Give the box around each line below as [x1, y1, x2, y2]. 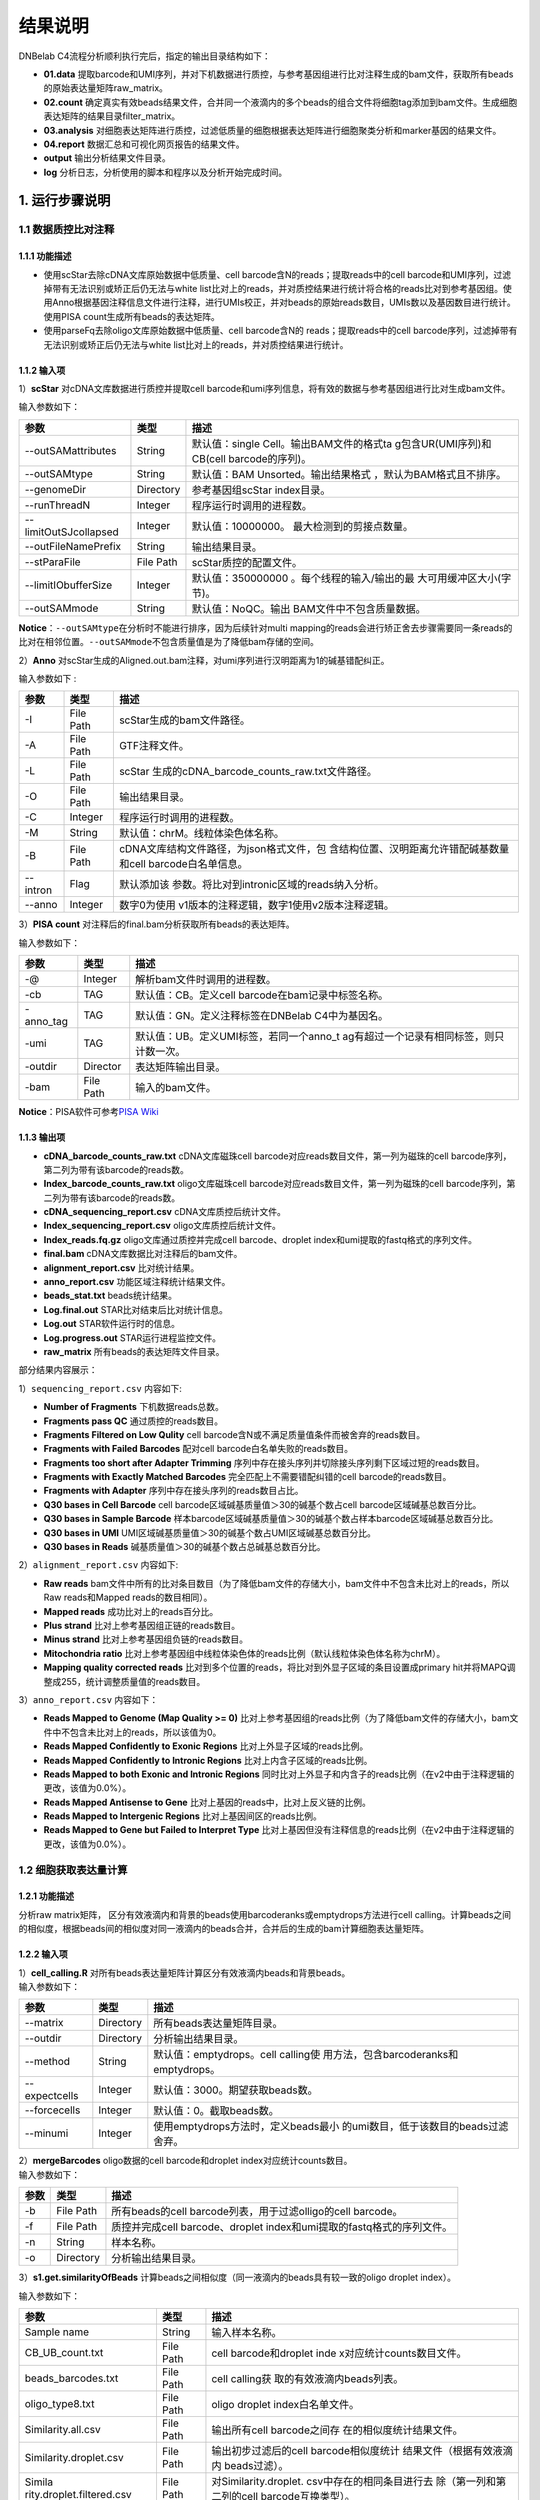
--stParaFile [24, 555, 81, 569]
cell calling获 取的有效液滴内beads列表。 [211, 2371, 404, 2385]
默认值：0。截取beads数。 [153, 2104, 280, 2118]
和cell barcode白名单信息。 [118, 857, 249, 871]
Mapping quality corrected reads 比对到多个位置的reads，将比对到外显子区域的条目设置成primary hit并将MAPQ [43, 1661, 507, 1674]
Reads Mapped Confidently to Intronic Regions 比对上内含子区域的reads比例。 [43, 1754, 373, 1766]
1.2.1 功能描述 [18, 1890, 75, 1902]
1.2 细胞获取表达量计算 [18, 1863, 128, 1877]
